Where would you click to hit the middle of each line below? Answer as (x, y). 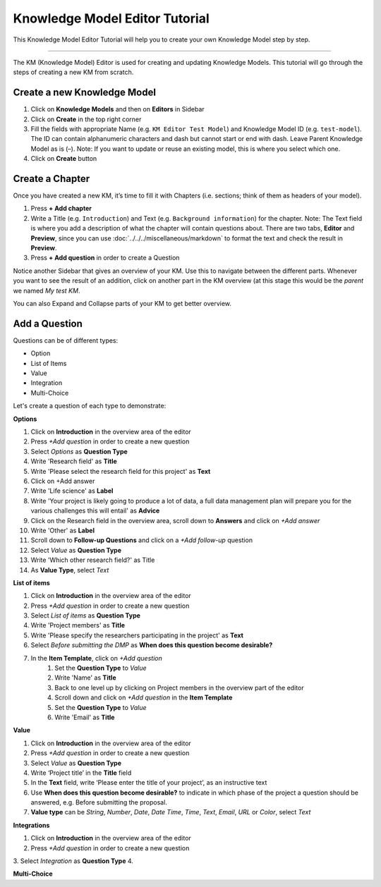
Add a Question (48, 323)
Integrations (31, 825)
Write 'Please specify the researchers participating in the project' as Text (137, 635)
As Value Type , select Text (70, 570)
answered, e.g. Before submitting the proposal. (99, 802)
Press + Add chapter (61, 209)
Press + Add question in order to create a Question (105, 258)
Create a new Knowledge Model (85, 93)
